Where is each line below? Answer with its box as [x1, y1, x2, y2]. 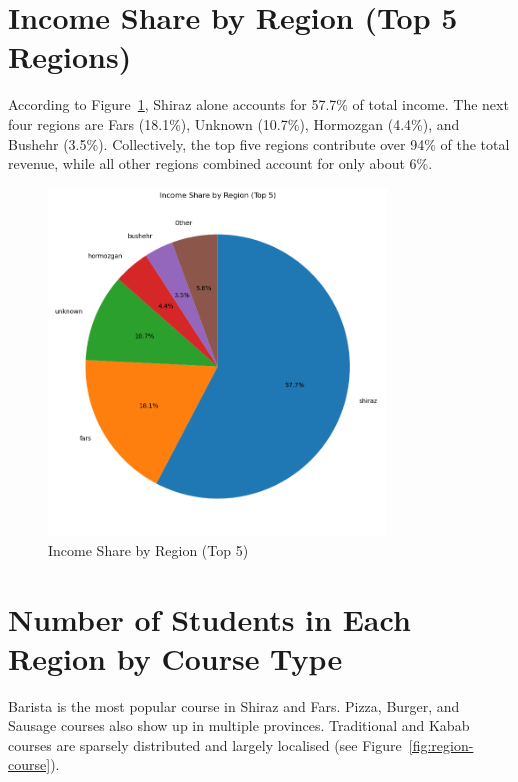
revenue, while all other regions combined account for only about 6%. [8, 153, 433, 174]
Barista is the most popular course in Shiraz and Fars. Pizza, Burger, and [8, 695, 460, 716]
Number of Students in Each [8, 598, 411, 639]
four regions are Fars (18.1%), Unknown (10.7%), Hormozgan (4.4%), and [8, 113, 460, 134]
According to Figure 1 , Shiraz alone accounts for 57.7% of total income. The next [8, 94, 509, 115]
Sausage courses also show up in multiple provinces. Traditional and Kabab [8, 715, 470, 736]
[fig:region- [408, 734, 474, 755]
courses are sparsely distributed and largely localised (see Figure [8, 734, 402, 755]
